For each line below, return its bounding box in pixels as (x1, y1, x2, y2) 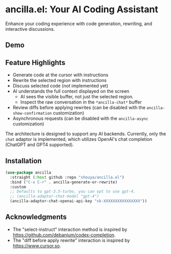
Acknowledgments (5, 213, 67, 221)
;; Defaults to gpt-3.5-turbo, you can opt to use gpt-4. (10, 189, 136, 194)
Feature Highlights (5, 58, 65, 67)
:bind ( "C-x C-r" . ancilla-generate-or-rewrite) (10, 179, 117, 185)
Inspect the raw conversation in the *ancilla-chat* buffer (20, 99, 142, 105)
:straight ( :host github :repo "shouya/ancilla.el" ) (10, 175, 125, 180)
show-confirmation (12, 111, 52, 116)
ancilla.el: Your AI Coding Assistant (5, 4, 158, 15)
